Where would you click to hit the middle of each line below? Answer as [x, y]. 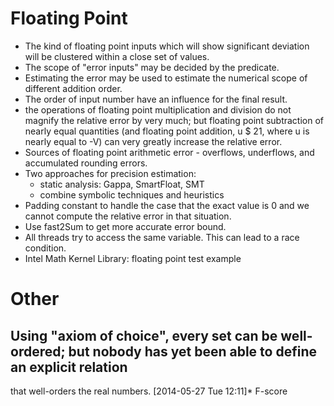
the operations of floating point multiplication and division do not [158, 109]
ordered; [38, 351]
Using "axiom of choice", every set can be [144, 335]
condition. [45, 248]
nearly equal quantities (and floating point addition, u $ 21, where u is [167, 131]
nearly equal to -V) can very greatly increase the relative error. [153, 141]
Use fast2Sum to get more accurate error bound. [125, 226]
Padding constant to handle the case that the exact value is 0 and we [167, 205]
